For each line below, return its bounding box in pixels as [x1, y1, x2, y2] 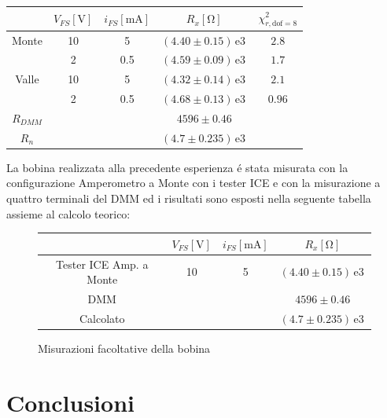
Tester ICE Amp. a [56, 255, 149, 272]
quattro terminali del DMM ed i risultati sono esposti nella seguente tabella [6, 190, 371, 207]
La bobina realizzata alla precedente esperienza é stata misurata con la [6, 159, 348, 175]
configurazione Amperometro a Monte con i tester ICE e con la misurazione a [6, 174, 381, 191]
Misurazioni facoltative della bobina [38, 339, 211, 356]
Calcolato [79, 310, 125, 326]
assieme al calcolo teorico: [6, 205, 131, 222]
